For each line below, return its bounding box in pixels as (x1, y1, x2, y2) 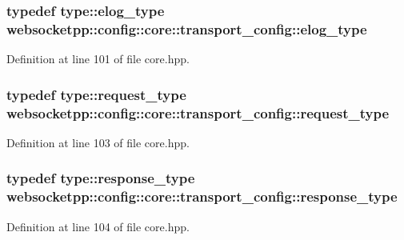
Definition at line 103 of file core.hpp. (6, 134, 190, 150)
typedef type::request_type (6, 84, 186, 104)
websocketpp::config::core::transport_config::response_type (6, 186, 398, 206)
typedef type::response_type (6, 168, 195, 188)
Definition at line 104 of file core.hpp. (6, 218, 190, 234)
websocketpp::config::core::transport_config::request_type (6, 102, 390, 122)
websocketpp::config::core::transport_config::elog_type (6, 18, 367, 38)
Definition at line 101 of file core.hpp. (6, 50, 190, 67)
